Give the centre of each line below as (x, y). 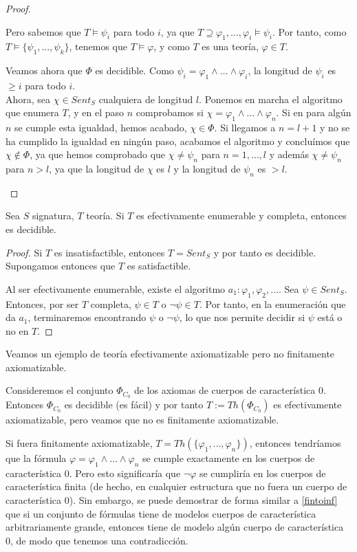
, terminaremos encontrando (87, 317)
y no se (335, 127)
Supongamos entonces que (61, 266)
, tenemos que (98, 46)
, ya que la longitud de (97, 168)
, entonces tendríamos (295, 442)
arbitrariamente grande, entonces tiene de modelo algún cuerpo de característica (175, 527)
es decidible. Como (134, 70)
